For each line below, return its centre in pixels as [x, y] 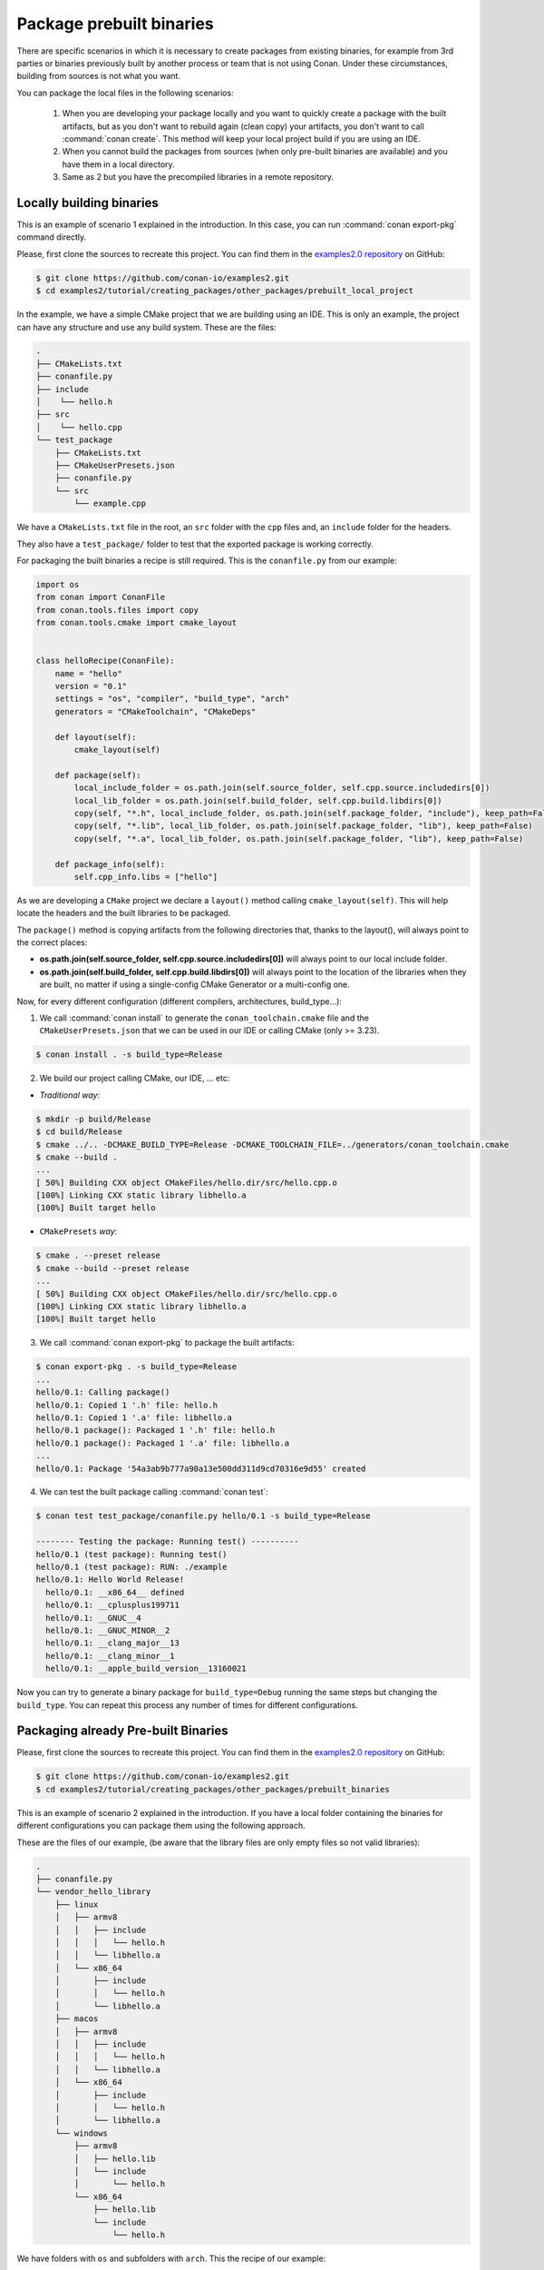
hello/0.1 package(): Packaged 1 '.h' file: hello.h [155, 1431]
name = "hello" [88, 673]
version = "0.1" [91, 686]
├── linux [77, 1904]
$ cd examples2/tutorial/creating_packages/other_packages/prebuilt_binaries [213, 1789]
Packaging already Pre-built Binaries [122, 1731]
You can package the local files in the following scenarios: [126, 93]
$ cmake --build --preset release [112, 1268]
